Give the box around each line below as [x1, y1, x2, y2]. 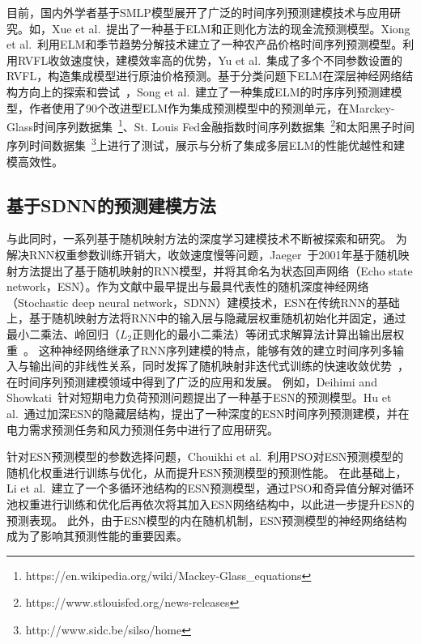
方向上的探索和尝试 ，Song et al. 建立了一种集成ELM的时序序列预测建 [17, 83, 391, 100]
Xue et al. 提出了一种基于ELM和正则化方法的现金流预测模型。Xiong [51, 19, 410, 36]
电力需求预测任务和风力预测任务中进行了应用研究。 [6, 420, 279, 437]
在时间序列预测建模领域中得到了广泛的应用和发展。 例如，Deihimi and [6, 373, 377, 390]
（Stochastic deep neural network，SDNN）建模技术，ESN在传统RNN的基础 [6, 293, 400, 310]
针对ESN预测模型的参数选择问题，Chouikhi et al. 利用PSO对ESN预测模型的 [6, 448, 404, 465]
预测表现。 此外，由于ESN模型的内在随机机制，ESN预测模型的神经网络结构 [6, 511, 407, 528]
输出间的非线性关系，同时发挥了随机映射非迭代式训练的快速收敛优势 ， [28, 357, 409, 374]
